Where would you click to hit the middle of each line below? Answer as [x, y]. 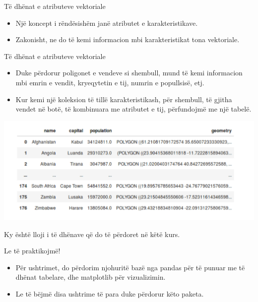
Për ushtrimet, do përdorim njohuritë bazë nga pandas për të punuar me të [130, 267]
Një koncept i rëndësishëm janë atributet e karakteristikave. [107, 23]
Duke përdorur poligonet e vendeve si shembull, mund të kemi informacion [129, 73]
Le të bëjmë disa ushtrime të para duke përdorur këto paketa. [110, 293]
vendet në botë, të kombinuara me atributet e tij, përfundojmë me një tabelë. [133, 109]
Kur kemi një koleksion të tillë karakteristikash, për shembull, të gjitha [124, 99]
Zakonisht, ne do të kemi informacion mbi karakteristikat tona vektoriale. [128, 39]
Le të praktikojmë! [32, 251]
